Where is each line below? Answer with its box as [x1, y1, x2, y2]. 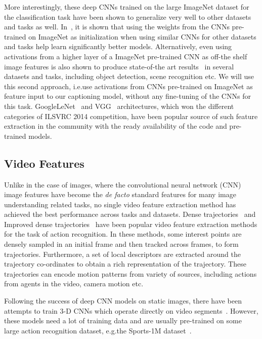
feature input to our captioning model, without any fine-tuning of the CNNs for [4, 91, 251, 101]
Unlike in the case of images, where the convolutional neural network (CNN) [4, 179, 241, 190]
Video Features [4, 155, 84, 171]
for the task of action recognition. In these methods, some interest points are [4, 229, 242, 239]
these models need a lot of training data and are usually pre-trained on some [4, 315, 242, 326]
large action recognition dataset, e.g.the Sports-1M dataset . [4, 325, 192, 335]
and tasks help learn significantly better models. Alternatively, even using [4, 41, 232, 52]
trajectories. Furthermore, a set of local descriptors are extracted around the [4, 248, 241, 259]
